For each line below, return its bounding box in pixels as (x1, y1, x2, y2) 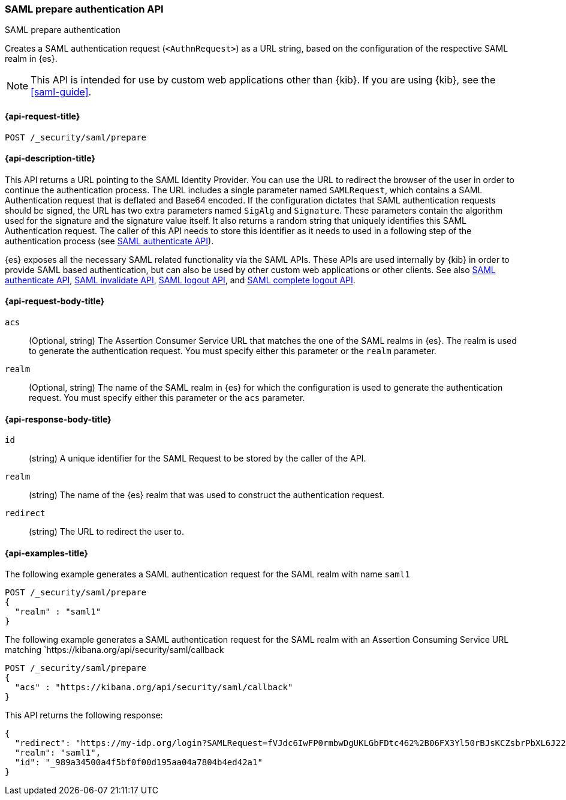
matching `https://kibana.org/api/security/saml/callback (5, 645, 224, 655)
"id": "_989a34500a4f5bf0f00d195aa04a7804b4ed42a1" (14, 757, 263, 768)
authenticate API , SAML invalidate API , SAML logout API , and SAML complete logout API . (5, 274, 356, 285)
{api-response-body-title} (5, 414, 112, 424)
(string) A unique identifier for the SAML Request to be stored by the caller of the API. (29, 453, 366, 464)
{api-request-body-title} (5, 296, 105, 307)
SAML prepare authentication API (5, 3, 164, 15)
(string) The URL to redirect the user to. (29, 526, 184, 537)
